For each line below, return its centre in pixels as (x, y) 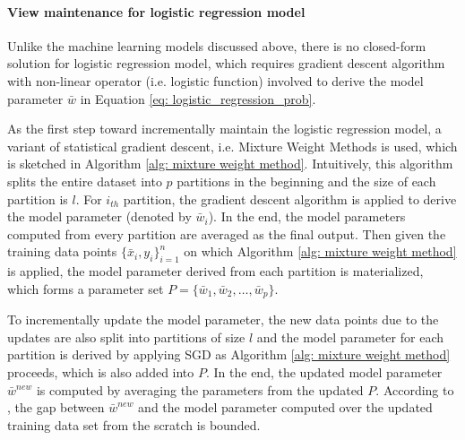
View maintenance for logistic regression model (156, 11)
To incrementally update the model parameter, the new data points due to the (223, 319)
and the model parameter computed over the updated (285, 407)
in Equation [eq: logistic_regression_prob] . (198, 98)
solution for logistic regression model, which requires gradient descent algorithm (226, 63)
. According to (415, 389)
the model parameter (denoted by (99, 216)
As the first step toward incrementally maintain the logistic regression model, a (224, 129)
